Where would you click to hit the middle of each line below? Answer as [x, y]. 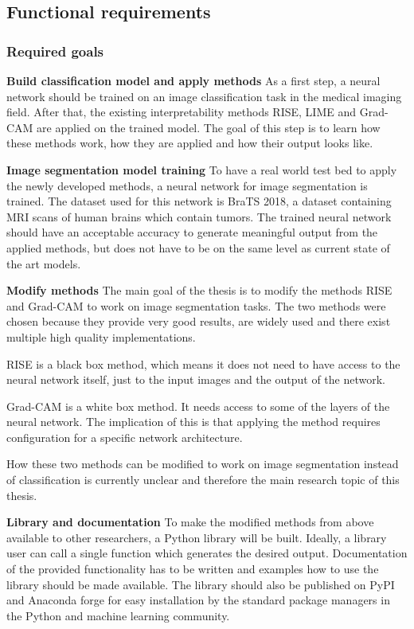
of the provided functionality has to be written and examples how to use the [193, 569]
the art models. [44, 263]
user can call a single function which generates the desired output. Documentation [207, 553]
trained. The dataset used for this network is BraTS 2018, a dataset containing [199, 201]
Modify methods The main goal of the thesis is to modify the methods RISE [199, 290]
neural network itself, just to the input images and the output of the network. [196, 379]
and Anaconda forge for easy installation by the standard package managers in [198, 600]
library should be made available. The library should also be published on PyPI [201, 584]
